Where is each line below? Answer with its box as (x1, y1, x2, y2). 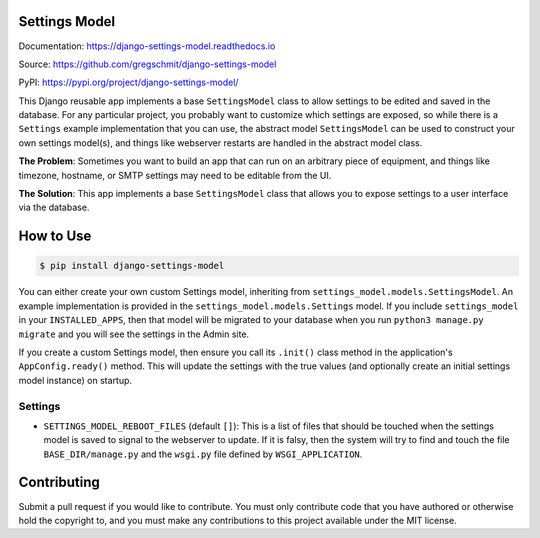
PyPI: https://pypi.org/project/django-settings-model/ (18, 76, 239, 89)
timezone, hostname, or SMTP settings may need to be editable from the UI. (18, 169, 332, 181)
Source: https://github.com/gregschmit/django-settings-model (18, 58, 277, 70)
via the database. (18, 201, 90, 214)
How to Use (18, 228, 92, 245)
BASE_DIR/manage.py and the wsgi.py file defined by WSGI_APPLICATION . (43, 448, 363, 460)
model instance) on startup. (18, 374, 133, 386)
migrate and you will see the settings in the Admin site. (18, 328, 250, 340)
